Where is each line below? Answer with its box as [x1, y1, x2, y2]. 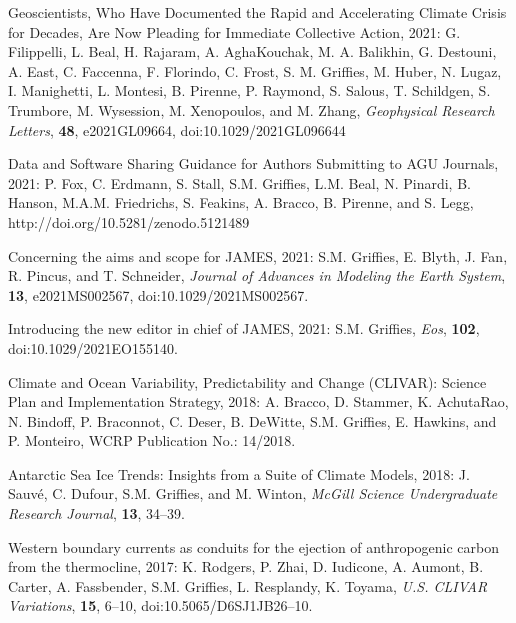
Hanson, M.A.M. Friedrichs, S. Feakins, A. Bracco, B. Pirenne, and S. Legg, [8, 192, 474, 213]
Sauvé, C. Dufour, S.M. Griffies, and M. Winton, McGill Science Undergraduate [8, 483, 498, 504]
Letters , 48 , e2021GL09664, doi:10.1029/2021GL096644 [8, 119, 346, 140]
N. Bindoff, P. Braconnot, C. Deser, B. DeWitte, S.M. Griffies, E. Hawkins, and [8, 410, 497, 431]
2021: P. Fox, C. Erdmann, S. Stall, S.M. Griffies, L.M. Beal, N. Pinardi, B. [8, 172, 471, 193]
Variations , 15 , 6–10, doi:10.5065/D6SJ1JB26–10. [8, 595, 313, 616]
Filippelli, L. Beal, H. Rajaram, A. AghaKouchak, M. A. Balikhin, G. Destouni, [8, 41, 497, 62]
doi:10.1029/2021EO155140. [8, 337, 178, 358]
